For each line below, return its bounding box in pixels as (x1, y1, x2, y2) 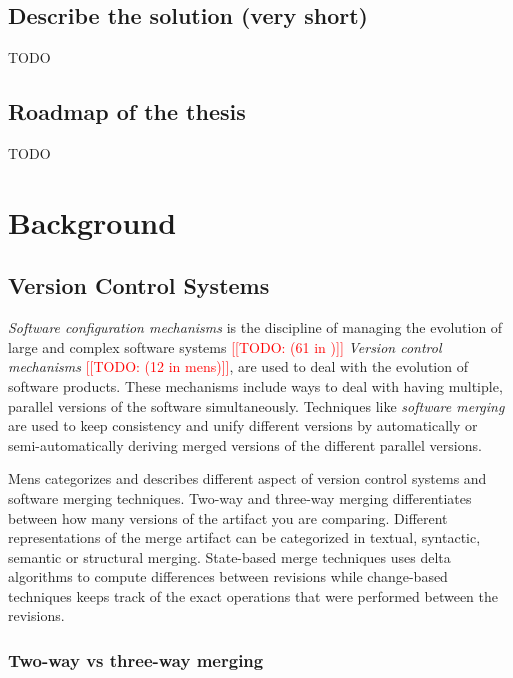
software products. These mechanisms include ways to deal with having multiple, (8, 375, 503, 396)
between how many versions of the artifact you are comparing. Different (8, 507, 448, 528)
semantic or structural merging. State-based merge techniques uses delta (8, 546, 451, 567)
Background (8, 201, 177, 242)
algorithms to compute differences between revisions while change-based (8, 566, 448, 587)
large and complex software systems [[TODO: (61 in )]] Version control (8, 336, 442, 357)
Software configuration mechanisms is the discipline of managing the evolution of (8, 317, 503, 338)
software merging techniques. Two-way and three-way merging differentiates (8, 487, 472, 508)
